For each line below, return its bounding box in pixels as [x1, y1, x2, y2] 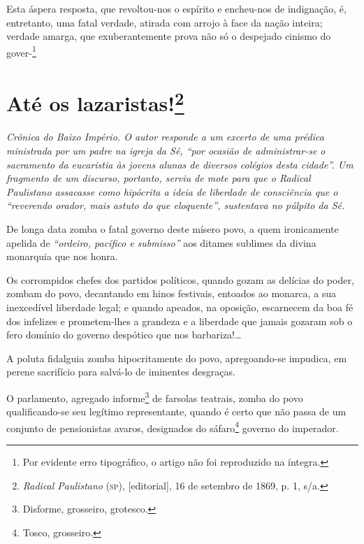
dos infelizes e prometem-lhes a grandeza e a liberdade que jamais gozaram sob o [6, 313, 353, 328]
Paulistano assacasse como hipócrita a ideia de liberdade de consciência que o [6, 184, 338, 199]
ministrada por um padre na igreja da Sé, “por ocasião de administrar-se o [6, 143, 326, 158]
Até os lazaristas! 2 [6, 86, 184, 117]
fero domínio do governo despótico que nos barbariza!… [6, 327, 242, 342]
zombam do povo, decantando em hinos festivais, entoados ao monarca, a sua [6, 286, 337, 301]
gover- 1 [6, 43, 36, 59]
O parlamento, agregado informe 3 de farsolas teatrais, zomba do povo [6, 388, 303, 405]
